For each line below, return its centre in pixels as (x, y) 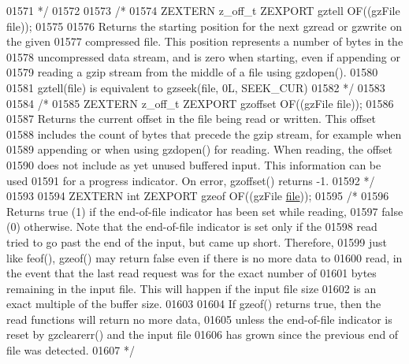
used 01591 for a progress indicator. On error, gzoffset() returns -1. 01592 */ (191, 180)
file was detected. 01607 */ (71, 350)
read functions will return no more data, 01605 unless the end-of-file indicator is (199, 319)
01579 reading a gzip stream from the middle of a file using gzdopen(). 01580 (192, 72)
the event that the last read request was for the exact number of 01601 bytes (191, 273)
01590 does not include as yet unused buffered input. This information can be (194, 164)
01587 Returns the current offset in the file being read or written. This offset (191, 119)
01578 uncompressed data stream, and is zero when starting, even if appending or (203, 56)
